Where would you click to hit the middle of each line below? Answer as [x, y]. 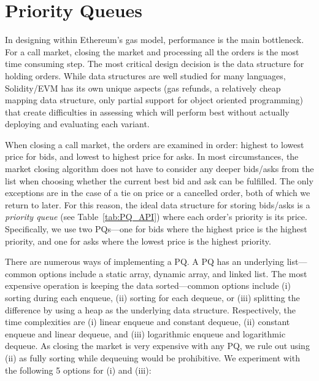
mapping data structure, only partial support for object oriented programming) [154, 100]
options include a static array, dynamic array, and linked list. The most [173, 273]
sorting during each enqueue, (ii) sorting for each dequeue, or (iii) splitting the [152, 297]
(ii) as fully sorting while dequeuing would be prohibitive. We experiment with [152, 357]
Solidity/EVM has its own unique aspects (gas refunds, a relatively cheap [143, 88]
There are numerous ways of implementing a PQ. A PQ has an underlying [144, 261]
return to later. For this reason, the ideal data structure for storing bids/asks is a [158, 204]
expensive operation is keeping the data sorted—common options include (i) [148, 285]
